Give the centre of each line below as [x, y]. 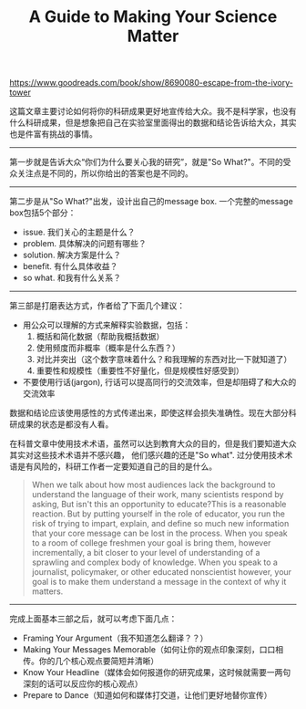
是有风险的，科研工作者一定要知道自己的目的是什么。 [117, 466]
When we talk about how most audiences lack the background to [153, 485]
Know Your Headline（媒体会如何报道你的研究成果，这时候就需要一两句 [157, 673]
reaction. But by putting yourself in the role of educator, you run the [158, 514]
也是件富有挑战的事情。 [53, 134]
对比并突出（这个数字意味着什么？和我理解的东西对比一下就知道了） [164, 360]
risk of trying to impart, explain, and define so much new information [160, 524]
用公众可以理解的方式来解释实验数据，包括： [107, 325]
